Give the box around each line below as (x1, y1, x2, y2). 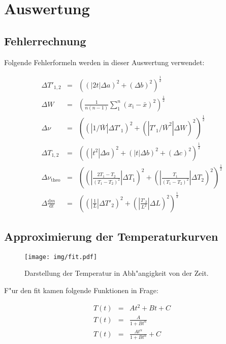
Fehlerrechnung (4, 33, 86, 48)
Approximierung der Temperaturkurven (4, 228, 218, 244)
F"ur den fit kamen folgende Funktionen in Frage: (4, 284, 158, 295)
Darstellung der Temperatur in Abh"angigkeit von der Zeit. (24, 268, 209, 278)
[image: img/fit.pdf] (24, 253, 98, 261)
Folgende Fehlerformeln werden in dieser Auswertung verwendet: (4, 56, 205, 67)
